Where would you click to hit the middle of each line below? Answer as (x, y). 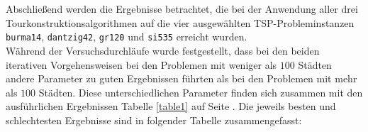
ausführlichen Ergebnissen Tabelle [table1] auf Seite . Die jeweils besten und (171, 106)
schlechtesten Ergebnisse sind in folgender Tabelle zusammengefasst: (154, 120)
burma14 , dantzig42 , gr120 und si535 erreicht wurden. (127, 37)
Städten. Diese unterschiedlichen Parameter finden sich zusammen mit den (201, 92)
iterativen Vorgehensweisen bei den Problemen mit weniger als (141, 64)
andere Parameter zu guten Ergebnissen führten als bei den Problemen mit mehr (182, 78)
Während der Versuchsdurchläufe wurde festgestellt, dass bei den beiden (163, 51)
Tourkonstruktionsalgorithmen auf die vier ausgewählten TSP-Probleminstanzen (180, 22)
